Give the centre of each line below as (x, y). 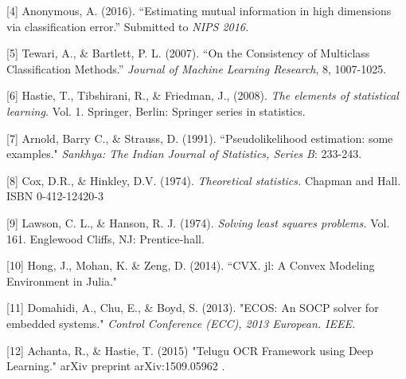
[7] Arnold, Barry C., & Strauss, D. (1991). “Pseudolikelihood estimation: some (200, 138)
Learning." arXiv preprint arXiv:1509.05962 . (116, 366)
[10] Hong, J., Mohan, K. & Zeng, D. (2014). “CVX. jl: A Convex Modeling (191, 265)
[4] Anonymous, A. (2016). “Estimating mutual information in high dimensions (199, 10)
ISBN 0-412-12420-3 (55, 196)
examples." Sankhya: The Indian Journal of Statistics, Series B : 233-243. (184, 154)
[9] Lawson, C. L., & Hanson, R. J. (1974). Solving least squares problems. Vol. (198, 222)
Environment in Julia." (62, 280)
